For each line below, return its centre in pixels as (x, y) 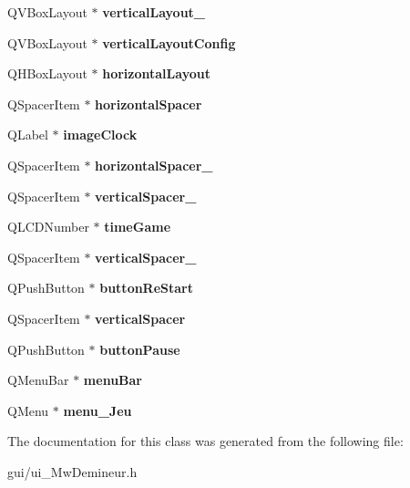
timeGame (138, 227)
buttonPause (140, 349)
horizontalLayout (156, 73)
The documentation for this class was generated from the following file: (205, 441)
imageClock (100, 135)
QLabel (28, 135)
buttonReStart (147, 288)
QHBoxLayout (47, 73)
